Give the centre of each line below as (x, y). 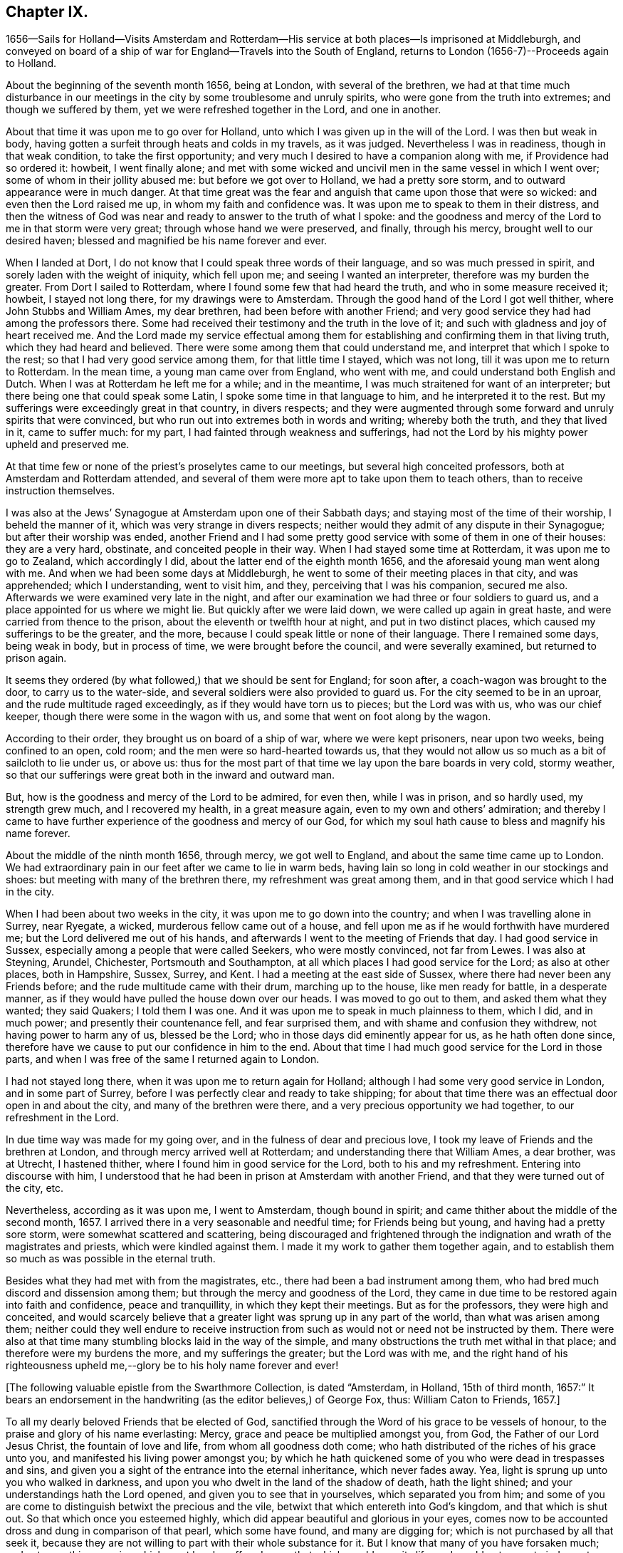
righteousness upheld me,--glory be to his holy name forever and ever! (172, 1366)
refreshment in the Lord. (62, 1118)
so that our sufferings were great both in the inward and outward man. (171, 775)
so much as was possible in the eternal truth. (111, 1259)
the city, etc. (35, 1188)
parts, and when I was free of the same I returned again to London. (163, 1059)
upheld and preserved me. (68, 445)
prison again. (36, 658)
